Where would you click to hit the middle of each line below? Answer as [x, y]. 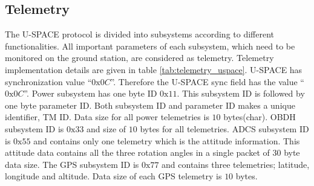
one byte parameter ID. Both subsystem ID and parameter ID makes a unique [150, 105]
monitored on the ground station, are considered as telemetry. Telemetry [139, 58]
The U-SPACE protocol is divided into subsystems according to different [140, 34]
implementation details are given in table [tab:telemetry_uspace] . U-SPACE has [154, 69]
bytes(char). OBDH [260, 117]
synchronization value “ [48, 81]
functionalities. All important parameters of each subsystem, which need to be [150, 46]
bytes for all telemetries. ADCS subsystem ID [224, 128]
